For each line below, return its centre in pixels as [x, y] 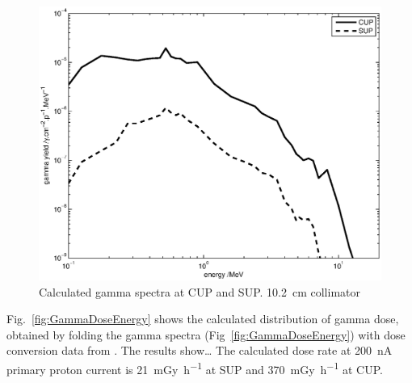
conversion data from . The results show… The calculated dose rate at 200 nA [200, 350]
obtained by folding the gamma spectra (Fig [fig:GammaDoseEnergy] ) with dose [206, 334]
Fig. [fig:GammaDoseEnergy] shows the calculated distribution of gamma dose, [203, 319]
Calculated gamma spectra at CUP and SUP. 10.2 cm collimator [200, 291]
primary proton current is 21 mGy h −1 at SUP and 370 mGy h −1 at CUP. [195, 368]
